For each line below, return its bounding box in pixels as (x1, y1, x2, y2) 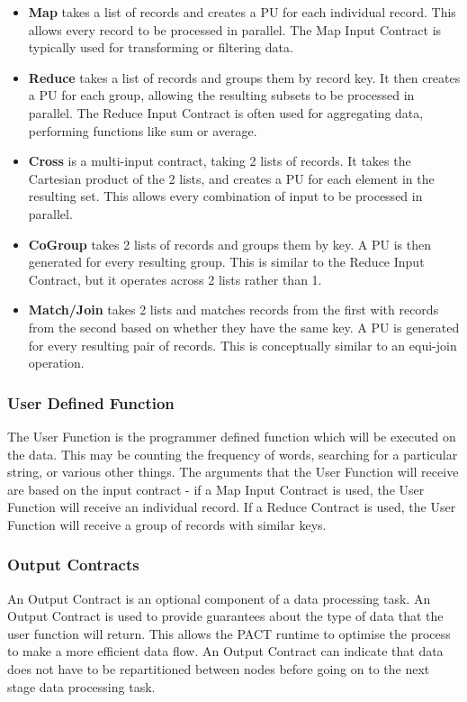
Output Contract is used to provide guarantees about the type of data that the (7, 606, 444, 625)
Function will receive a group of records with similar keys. (7, 515, 327, 533)
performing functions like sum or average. (28, 121, 257, 140)
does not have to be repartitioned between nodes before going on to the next (7, 660, 430, 679)
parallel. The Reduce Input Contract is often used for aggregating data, (28, 103, 424, 122)
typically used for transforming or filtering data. (28, 38, 293, 57)
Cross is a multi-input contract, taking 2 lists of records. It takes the (28, 151, 411, 170)
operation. (28, 353, 85, 372)
